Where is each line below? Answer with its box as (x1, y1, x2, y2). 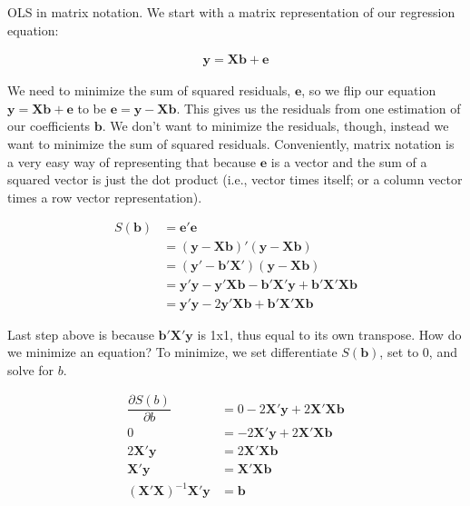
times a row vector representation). (7, 187, 202, 206)
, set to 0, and (379, 342, 457, 362)
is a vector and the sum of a (270, 152, 427, 171)
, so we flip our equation (301, 81, 436, 100)
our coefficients (7, 116, 91, 135)
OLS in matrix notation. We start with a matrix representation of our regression (7, 3, 455, 21)
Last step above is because (7, 324, 154, 343)
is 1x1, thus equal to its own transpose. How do (197, 324, 462, 343)
